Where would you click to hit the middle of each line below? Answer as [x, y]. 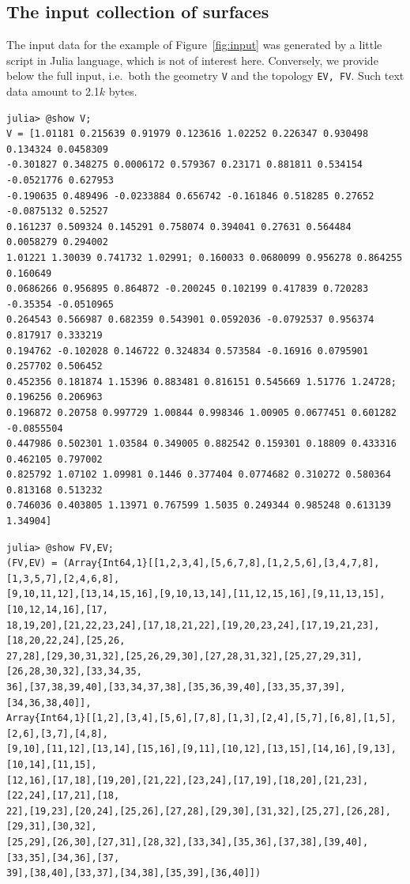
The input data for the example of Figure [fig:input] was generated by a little [194, 45]
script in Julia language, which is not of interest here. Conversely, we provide [192, 60]
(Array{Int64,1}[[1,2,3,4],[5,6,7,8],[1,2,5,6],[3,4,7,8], [221, 563]
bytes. [123, 91]
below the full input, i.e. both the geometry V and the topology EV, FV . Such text [205, 76]
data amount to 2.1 [53, 91]
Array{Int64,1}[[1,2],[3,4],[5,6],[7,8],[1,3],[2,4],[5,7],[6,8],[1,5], [201, 718]
